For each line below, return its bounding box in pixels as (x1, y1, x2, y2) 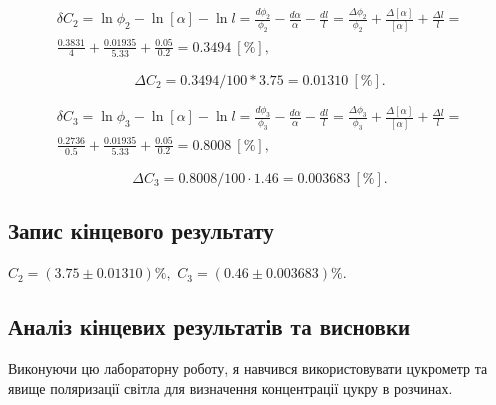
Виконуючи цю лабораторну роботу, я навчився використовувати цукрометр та (8, 357, 488, 378)
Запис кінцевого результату (8, 215, 274, 246)
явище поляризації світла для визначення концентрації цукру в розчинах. (8, 377, 453, 398)
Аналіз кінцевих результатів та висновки (8, 311, 411, 342)
